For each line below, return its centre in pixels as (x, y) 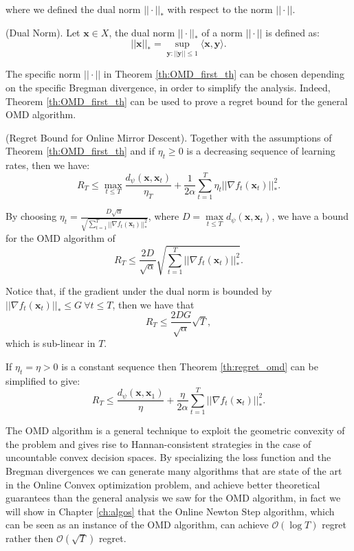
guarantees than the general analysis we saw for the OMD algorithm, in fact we (173, 498)
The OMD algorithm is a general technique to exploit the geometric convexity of (175, 430)
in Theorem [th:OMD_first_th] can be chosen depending (224, 74)
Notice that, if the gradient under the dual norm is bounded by (139, 291)
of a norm (222, 32)
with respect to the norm (220, 9)
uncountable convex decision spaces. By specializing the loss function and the (168, 457)
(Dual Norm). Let (43, 32)
